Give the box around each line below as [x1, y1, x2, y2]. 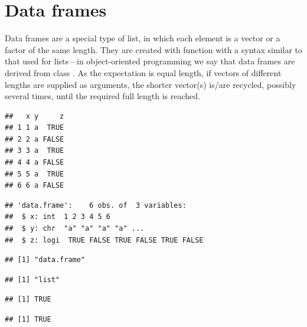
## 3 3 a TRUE [5, 146, 64, 155]
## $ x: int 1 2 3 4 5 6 [5, 212, 110, 221]
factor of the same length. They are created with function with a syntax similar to [5, 43, 302, 55]
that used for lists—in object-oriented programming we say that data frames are [5, 55, 295, 67]
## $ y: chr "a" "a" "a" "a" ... [5, 224, 145, 233]
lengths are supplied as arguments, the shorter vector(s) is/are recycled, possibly [5, 78, 296, 90]
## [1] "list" [5, 275, 60, 284]
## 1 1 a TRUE [5, 123, 64, 132]
